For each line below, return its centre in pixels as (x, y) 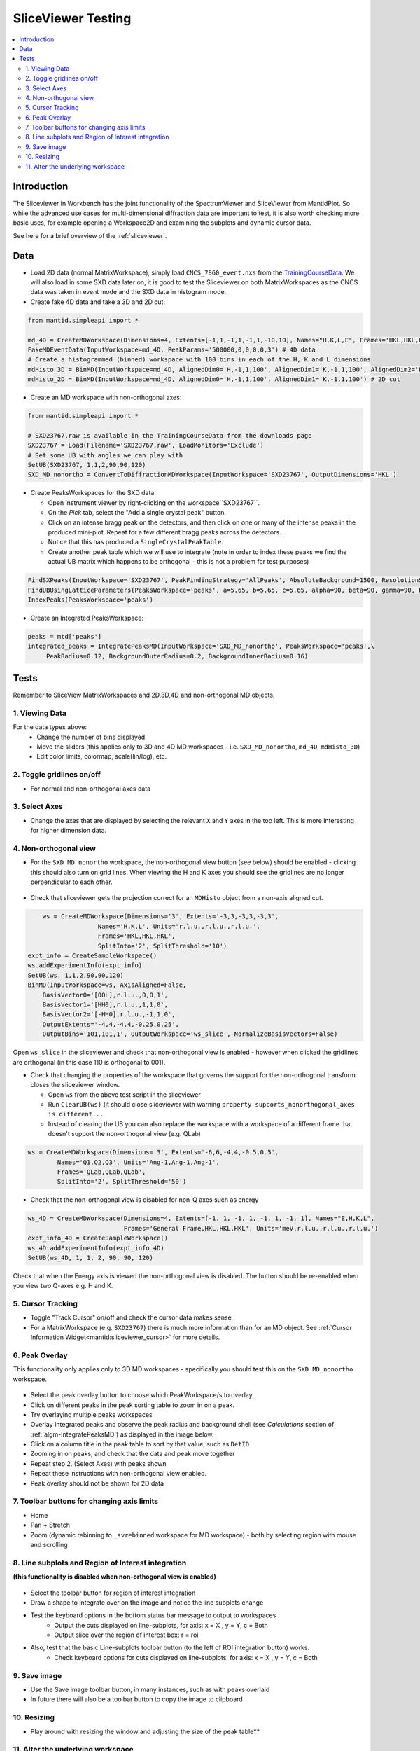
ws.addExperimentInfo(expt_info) (85, 966)
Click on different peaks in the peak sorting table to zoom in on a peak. (132, 1405)
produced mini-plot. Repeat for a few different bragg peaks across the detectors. (164, 532)
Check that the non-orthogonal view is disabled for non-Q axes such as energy (145, 1200)
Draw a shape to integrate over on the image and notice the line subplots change (147, 1602)
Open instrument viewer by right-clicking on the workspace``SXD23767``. (154, 503)
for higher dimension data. (69, 831)
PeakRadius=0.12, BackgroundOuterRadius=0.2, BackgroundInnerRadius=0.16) (177, 656)
